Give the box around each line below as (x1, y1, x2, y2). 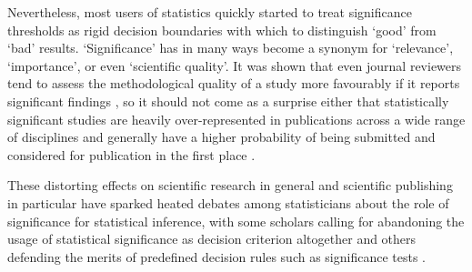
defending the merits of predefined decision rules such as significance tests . (7, 247, 426, 266)
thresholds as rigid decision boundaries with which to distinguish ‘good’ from (7, 20, 437, 39)
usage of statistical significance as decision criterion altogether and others (7, 229, 417, 248)
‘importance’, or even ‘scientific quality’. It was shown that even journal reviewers (7, 55, 462, 75)
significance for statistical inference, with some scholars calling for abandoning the (7, 211, 465, 230)
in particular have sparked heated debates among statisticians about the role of (7, 193, 449, 212)
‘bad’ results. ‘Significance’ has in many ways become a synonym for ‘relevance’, (7, 38, 454, 57)
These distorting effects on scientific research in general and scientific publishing (7, 176, 453, 195)
